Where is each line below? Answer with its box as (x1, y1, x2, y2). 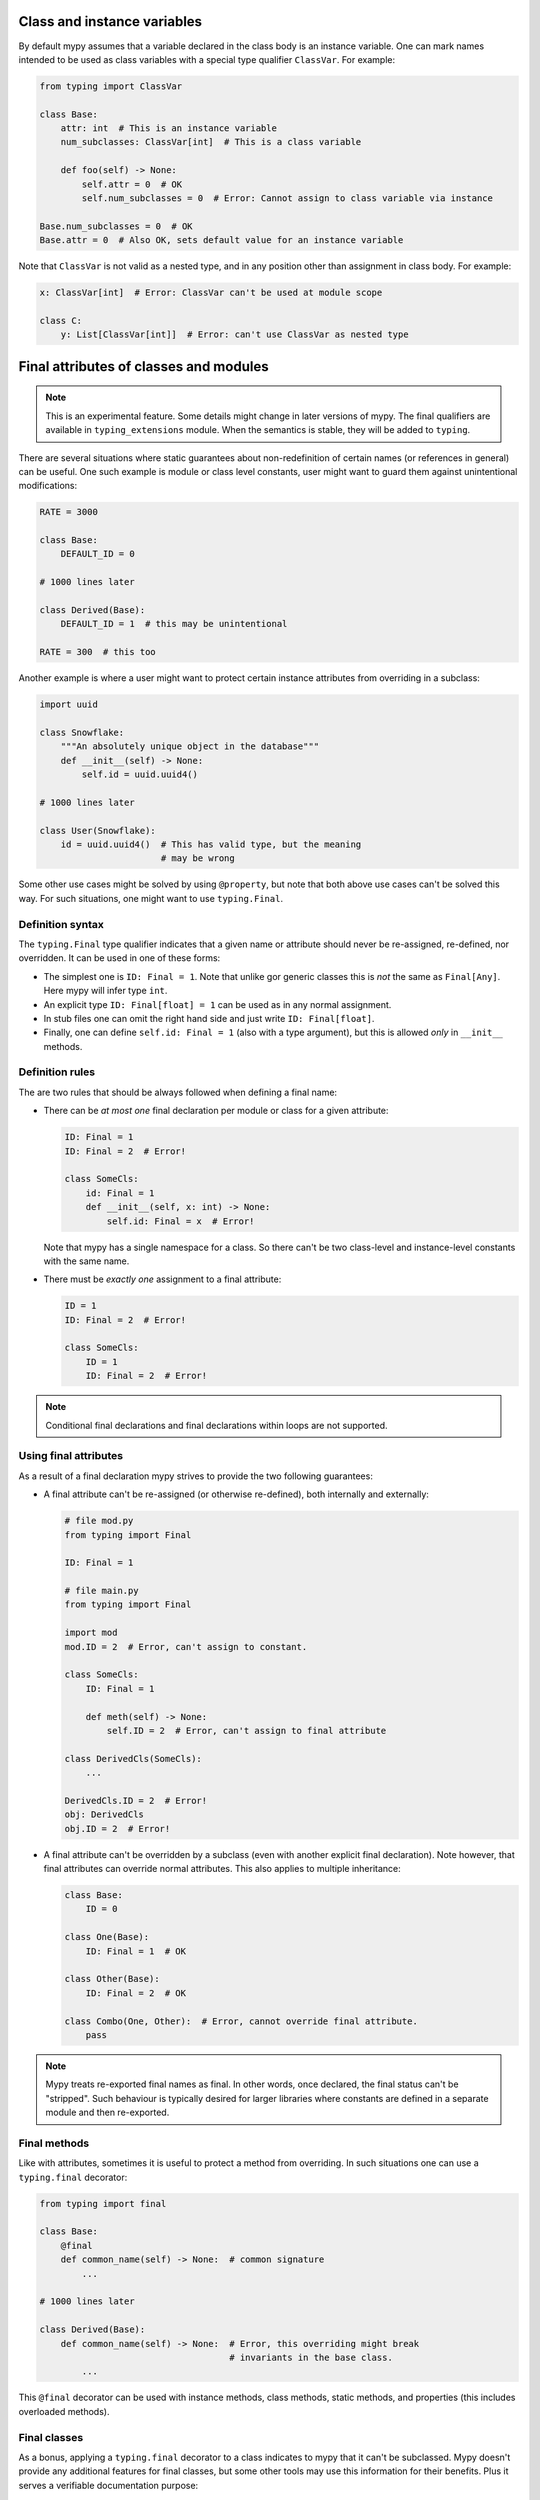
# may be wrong (160, 853, 235, 864)
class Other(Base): (64, 1973, 160, 1985)
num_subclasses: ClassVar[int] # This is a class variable (60, 136, 362, 148)
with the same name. (43, 1255, 130, 1267)
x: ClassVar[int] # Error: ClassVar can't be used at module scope (39, 287, 383, 299)
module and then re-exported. (45, 2106, 170, 2119)
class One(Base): (64, 1931, 150, 1943)
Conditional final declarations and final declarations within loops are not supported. (45, 1419, 389, 1431)
